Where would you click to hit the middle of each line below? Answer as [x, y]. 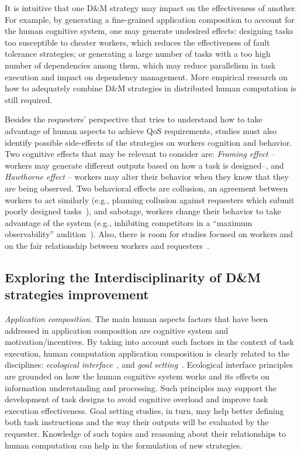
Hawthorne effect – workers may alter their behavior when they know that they [147, 177]
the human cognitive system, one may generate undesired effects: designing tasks [149, 31]
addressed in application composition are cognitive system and [117, 330]
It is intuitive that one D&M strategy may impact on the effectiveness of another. [151, 8]
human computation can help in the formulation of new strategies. [124, 445]
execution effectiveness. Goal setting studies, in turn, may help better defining [144, 410]
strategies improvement [77, 294]
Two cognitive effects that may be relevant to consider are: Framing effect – [140, 154]
